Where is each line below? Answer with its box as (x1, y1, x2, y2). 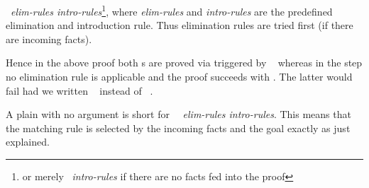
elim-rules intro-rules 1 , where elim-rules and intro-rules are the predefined (11, 2, 333, 18)
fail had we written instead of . (6, 83, 153, 98)
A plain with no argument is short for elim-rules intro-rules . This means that (6, 107, 351, 122)
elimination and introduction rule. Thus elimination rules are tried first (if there (6, 18, 353, 33)
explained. (6, 134, 50, 149)
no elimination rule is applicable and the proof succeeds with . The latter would (6, 69, 353, 84)
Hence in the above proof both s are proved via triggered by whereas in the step (6, 55, 363, 70)
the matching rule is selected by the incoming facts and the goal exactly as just (6, 120, 351, 135)
